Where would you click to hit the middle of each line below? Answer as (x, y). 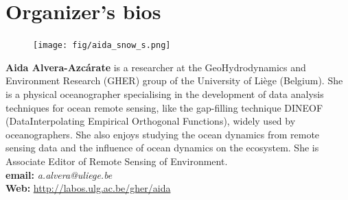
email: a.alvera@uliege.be (59, 174)
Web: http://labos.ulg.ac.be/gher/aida (88, 188)
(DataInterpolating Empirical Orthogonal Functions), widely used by (151, 121)
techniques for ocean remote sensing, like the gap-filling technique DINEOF (164, 107)
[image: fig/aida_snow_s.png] (102, 46)
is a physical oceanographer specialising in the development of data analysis (165, 93)
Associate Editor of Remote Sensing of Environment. (117, 161)
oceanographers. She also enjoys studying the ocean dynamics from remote (163, 134)
